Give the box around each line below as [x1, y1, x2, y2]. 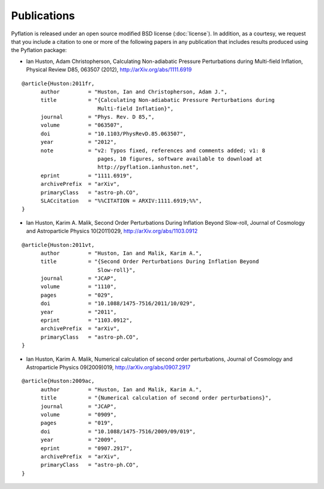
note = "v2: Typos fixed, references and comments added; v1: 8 [40, 147, 266, 154]
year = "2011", [40, 309, 117, 315]
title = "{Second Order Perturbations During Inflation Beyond [40, 258, 259, 265]
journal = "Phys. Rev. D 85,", [40, 114, 155, 120]
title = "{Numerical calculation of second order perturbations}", [40, 394, 272, 402]
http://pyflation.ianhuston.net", [97, 164, 199, 171]
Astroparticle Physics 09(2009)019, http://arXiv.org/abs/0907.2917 [26, 364, 191, 371]
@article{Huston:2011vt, [22, 242, 95, 248]
